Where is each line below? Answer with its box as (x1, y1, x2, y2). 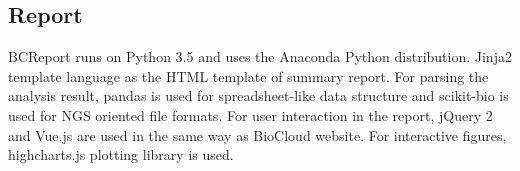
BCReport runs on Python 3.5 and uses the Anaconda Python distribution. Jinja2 (8, 46, 512, 67)
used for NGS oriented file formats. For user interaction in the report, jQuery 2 (8, 104, 493, 125)
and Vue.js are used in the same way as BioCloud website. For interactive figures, (8, 124, 507, 145)
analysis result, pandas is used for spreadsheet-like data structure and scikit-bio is (8, 85, 509, 106)
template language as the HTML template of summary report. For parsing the (8, 65, 489, 86)
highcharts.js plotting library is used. (8, 144, 234, 165)
